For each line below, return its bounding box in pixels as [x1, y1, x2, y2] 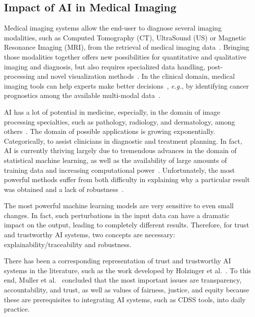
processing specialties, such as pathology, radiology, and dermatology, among [4, 116, 235, 127]
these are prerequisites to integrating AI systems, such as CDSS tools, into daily [4, 294, 246, 304]
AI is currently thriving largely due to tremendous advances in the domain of [4, 145, 237, 156]
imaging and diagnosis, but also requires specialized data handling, [4, 61, 205, 71]
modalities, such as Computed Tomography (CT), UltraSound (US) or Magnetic [4, 32, 246, 42]
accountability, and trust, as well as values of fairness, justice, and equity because [4, 285, 250, 295]
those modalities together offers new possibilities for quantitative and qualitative [4, 51, 247, 62]
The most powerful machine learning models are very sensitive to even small [4, 200, 234, 211]
